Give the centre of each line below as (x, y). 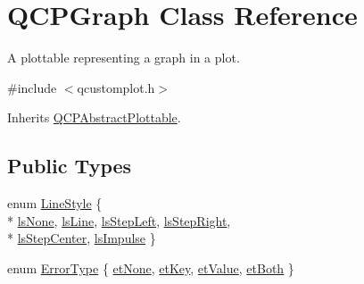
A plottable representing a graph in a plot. (124, 58)
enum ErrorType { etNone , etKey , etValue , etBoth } (151, 267)
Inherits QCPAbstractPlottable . (94, 117)
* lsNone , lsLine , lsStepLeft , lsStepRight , (119, 220)
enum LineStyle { (55, 203)
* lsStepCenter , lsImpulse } (82, 238)
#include (32, 87)
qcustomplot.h (116, 87)
